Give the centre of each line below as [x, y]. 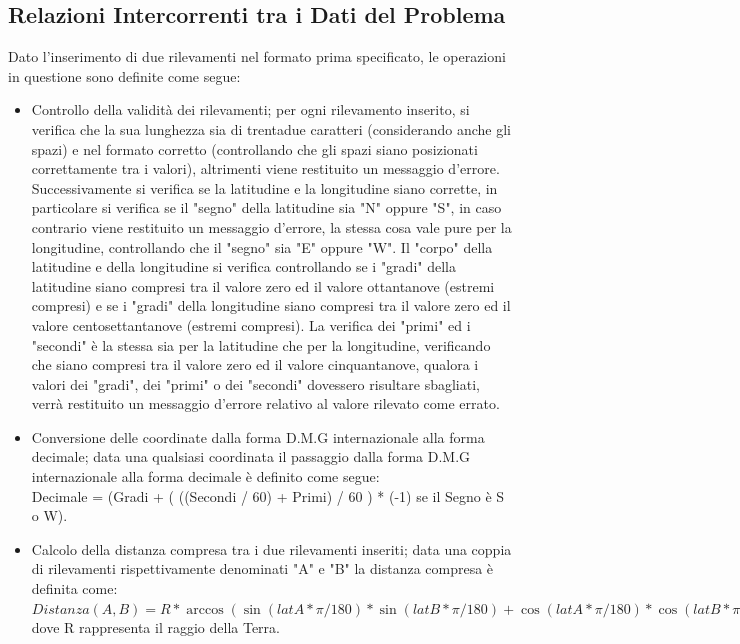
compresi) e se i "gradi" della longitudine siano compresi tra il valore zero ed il [271, 305]
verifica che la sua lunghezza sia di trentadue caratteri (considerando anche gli [271, 128]
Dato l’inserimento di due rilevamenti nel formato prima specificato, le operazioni [257, 56]
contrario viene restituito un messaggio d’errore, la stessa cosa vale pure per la [271, 226]
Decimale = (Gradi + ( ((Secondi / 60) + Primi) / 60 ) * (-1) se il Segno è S [268, 495]
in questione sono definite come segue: [124, 75]
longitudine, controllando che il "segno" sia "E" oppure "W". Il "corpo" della [262, 246]
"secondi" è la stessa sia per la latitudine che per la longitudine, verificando [261, 344]
